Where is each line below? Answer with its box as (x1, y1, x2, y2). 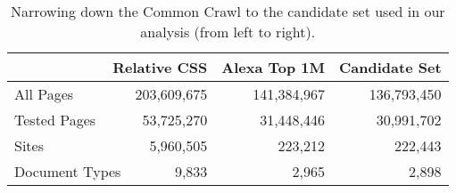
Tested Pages (14, 109, 96, 130)
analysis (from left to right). (140, 21, 316, 42)
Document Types (14, 161, 121, 181)
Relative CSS (112, 57, 208, 77)
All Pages (14, 84, 74, 104)
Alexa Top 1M (221, 57, 326, 77)
